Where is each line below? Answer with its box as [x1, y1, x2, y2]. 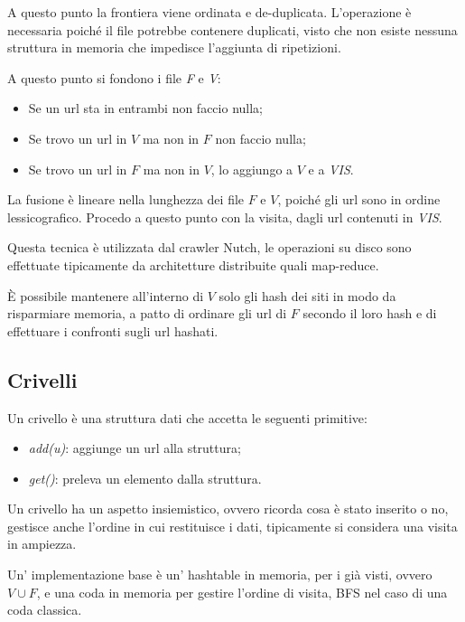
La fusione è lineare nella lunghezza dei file [7, 190, 245, 209]
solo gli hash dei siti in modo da [219, 286, 396, 305]
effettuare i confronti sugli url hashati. [7, 321, 219, 340]
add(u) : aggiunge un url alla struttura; [28, 438, 241, 457]
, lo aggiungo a [210, 159, 293, 178]
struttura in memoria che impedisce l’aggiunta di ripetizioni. [7, 38, 341, 57]
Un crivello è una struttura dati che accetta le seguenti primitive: [7, 408, 367, 427]
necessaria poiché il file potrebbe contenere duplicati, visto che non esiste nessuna [7, 20, 458, 39]
